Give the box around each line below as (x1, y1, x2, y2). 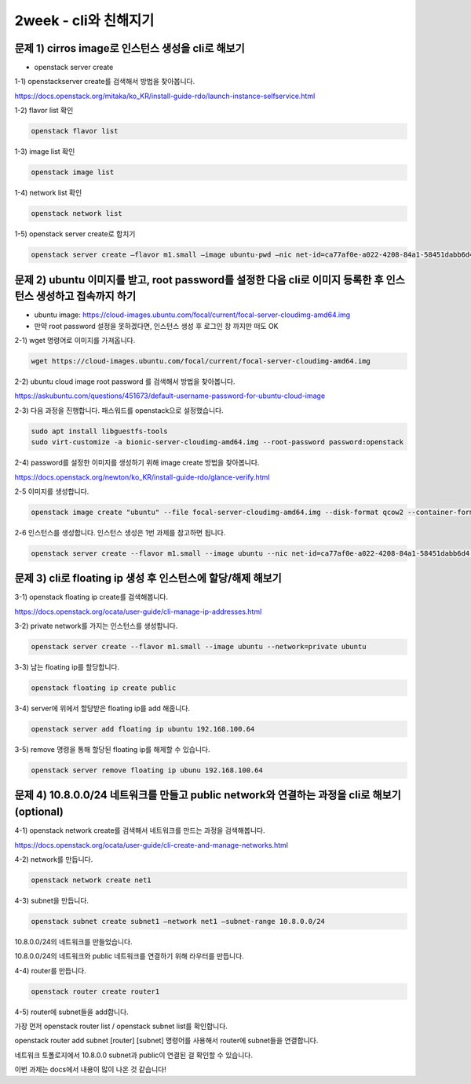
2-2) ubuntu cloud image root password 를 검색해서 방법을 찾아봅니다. (14, 377, 235, 386)
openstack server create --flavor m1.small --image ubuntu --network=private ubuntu (31, 642, 367, 651)
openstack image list (31, 168, 115, 177)
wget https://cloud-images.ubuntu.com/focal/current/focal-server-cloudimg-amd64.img (31, 356, 371, 365)
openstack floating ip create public (31, 684, 177, 692)
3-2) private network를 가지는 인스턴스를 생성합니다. (14, 621, 178, 631)
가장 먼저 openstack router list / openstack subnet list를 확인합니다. (14, 1021, 228, 1031)
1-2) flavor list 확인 (14, 106, 74, 115)
